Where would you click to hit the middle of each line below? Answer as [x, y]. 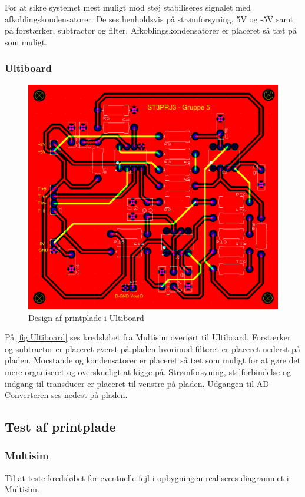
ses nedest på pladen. [89, 395]
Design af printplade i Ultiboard [86, 317]
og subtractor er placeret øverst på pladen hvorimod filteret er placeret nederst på [152, 348]
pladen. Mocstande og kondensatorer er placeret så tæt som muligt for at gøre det [153, 360]
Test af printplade [60, 427]
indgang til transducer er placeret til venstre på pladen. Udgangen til [130, 383]
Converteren [27, 395]
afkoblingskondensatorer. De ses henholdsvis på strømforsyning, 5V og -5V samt [149, 19]
